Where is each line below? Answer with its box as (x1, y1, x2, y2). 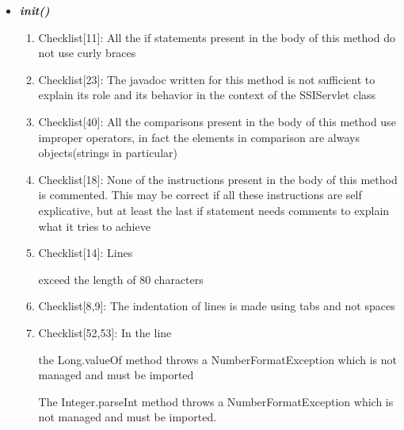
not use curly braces (38, 44, 136, 61)
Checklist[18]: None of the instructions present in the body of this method (38, 171, 398, 187)
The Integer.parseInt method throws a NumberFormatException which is (38, 393, 394, 409)
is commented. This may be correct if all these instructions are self (38, 186, 362, 203)
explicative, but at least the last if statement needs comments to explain (38, 202, 390, 218)
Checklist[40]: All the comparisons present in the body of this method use (38, 113, 396, 129)
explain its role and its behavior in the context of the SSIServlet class (38, 86, 376, 103)
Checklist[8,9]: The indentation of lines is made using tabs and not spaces (38, 298, 395, 314)
